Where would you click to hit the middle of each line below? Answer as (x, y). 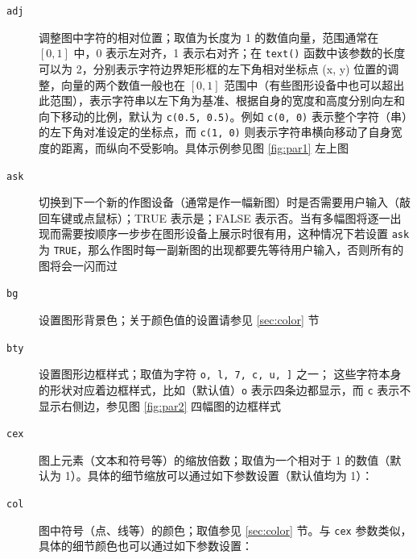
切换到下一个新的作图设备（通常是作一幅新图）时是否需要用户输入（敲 (225, 202)
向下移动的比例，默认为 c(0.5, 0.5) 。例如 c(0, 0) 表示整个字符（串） (223, 116)
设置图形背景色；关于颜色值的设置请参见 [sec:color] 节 (179, 319)
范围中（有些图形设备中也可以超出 (314, 84)
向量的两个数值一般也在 (123, 84)
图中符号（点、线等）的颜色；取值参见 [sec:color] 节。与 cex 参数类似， (225, 530)
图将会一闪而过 (78, 265)
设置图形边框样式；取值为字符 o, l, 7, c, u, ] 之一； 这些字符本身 (220, 374)
